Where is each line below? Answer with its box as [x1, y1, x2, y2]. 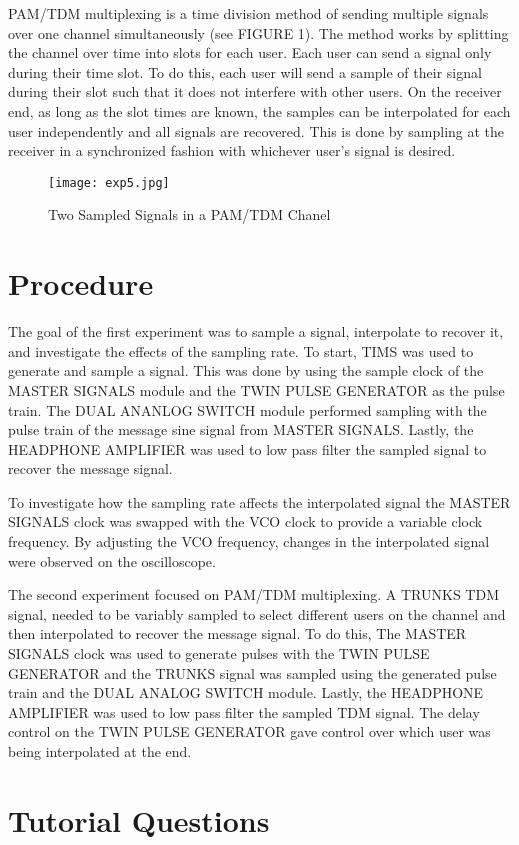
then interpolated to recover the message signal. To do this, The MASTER [8, 623, 467, 644]
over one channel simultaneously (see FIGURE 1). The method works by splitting [8, 22, 509, 43]
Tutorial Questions [8, 799, 270, 840]
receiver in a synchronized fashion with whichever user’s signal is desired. [8, 140, 456, 161]
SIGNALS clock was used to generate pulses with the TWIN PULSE [8, 643, 430, 664]
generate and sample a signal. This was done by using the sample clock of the [8, 360, 484, 381]
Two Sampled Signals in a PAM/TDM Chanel [48, 204, 331, 225]
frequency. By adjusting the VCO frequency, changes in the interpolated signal [8, 531, 490, 552]
